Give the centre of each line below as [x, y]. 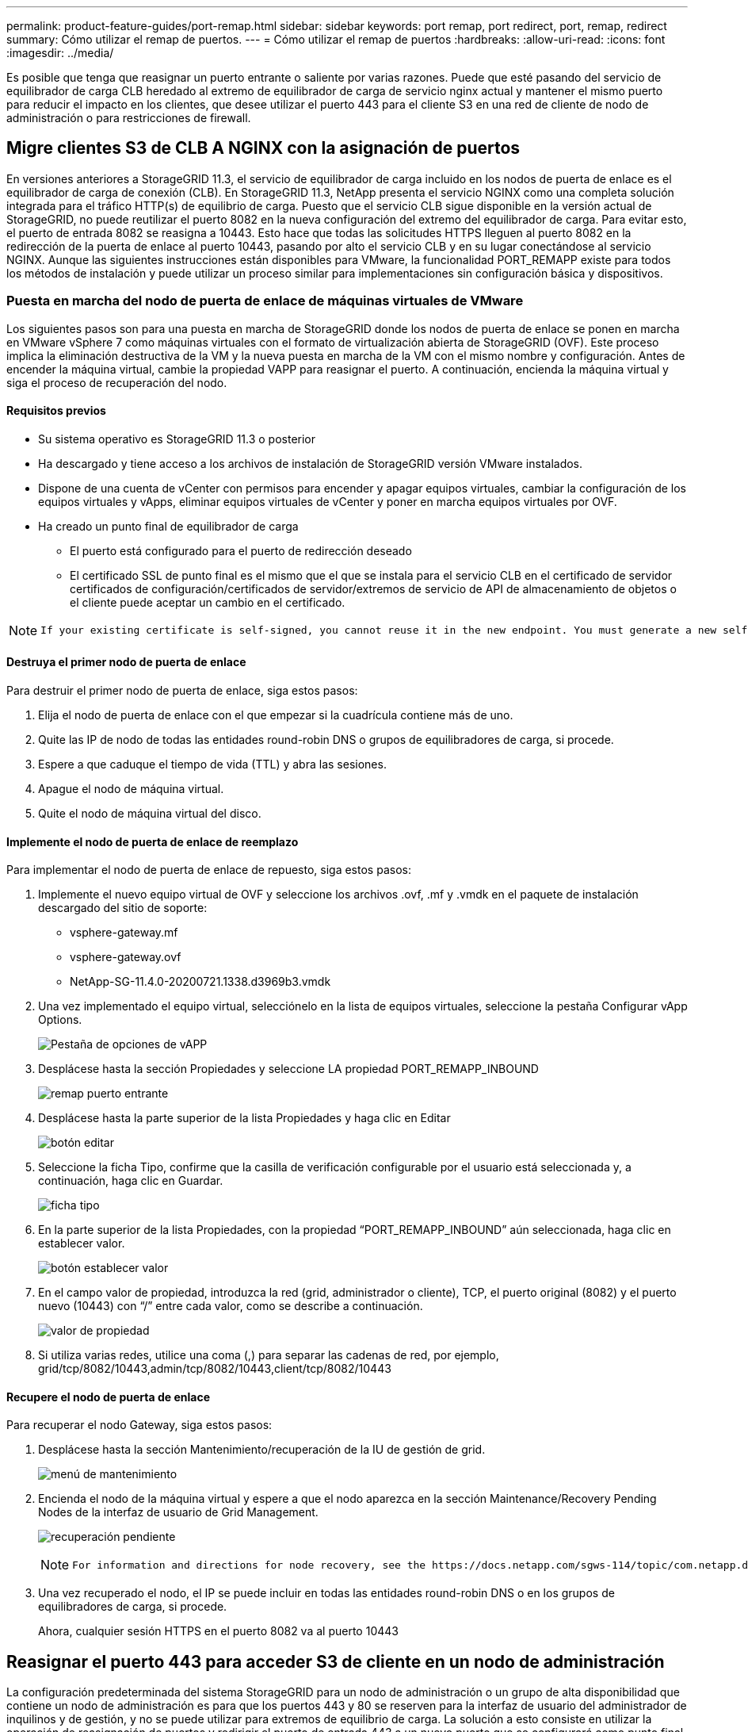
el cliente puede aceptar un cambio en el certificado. [208, 602]
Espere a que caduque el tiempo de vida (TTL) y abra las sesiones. [212, 764]
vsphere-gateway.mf [124, 933]
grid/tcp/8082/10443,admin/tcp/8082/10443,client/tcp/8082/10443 [215, 1369]
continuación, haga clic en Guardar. [131, 1181]
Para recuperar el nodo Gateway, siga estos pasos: [139, 1425]
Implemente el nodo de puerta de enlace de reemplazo [153, 841]
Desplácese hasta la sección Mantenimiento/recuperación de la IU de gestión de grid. [262, 1450]
